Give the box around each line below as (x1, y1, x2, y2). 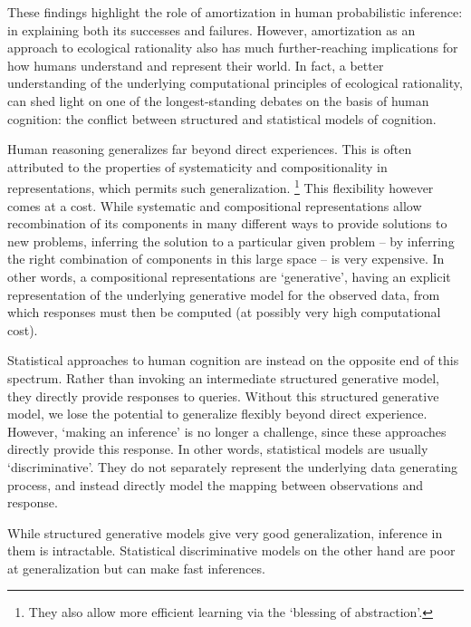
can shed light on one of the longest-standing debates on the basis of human (7, 91, 429, 110)
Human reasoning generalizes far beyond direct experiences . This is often (7, 140, 412, 159)
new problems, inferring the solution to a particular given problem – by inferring (7, 231, 455, 250)
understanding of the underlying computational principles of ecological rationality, (7, 73, 463, 92)
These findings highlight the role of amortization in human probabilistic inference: (7, 3, 463, 21)
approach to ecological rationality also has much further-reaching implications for (7, 38, 458, 57)
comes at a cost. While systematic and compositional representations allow (7, 196, 422, 215)
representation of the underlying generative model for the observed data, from (7, 285, 440, 304)
